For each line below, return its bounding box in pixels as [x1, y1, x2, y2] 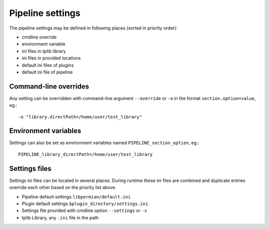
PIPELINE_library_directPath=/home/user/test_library [18, 151, 152, 157]
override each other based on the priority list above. [9, 184, 117, 190]
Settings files [9, 164, 52, 172]
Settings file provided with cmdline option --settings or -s [21, 207, 147, 213]
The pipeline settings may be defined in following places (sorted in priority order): [9, 25, 177, 31]
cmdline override [21, 34, 57, 40]
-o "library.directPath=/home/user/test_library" [18, 114, 142, 119]
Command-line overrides [9, 82, 89, 90]
